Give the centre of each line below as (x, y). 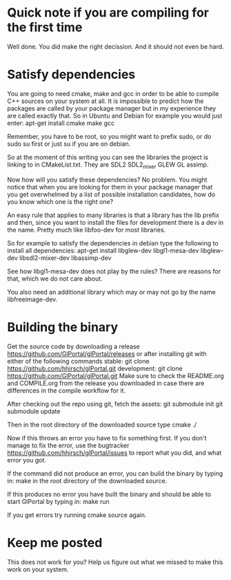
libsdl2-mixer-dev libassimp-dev (66, 258)
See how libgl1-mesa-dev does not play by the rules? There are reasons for (114, 271)
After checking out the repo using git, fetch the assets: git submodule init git (115, 404)
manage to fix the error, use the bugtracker (68, 445)
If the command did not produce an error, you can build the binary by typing (115, 473)
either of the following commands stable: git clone (78, 361)
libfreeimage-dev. (32, 299)
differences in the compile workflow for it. (67, 390)
